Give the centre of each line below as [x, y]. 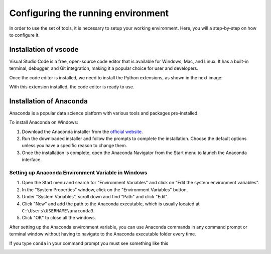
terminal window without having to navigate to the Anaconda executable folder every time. [103, 234]
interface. [32, 160]
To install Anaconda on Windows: [44, 122]
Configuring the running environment [89, 13]
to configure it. [25, 35]
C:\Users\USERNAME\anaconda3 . [58, 210]
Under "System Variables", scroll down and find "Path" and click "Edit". [95, 197]
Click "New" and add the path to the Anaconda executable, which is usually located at [111, 204]
